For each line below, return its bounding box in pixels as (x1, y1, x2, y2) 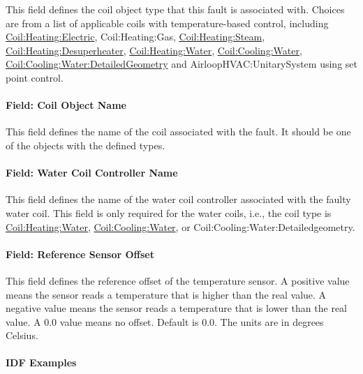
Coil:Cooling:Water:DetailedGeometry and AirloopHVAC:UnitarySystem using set (6, 57, 357, 71)
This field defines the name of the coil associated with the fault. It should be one (6, 124, 351, 139)
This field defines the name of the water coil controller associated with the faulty (6, 192, 351, 207)
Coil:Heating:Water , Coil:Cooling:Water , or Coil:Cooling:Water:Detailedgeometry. (6, 219, 355, 234)
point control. (6, 70, 64, 84)
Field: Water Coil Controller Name (6, 165, 178, 180)
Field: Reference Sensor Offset (6, 246, 154, 261)
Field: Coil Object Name (6, 98, 126, 112)
